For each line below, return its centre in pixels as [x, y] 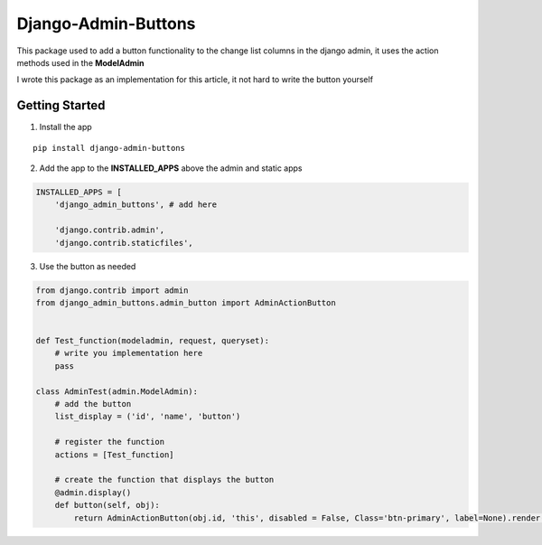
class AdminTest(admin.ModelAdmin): [117, 391]
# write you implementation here [129, 353]
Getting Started [61, 105]
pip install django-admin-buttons [109, 148]
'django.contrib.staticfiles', [124, 243]
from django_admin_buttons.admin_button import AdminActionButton [186, 302]
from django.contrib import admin [112, 290]
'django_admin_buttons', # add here [135, 205]
